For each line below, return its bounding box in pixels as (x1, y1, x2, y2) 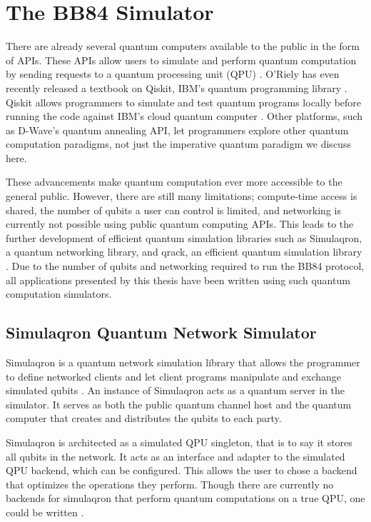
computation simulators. (6, 286, 112, 301)
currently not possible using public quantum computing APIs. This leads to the (6, 216, 354, 231)
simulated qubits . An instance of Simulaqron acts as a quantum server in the (6, 383, 345, 398)
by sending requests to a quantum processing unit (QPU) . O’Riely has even (6, 66, 340, 81)
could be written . (6, 504, 84, 519)
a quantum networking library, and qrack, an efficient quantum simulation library (6, 244, 362, 259)
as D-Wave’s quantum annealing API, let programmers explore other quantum (6, 122, 349, 137)
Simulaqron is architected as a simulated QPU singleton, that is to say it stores (6, 434, 352, 449)
